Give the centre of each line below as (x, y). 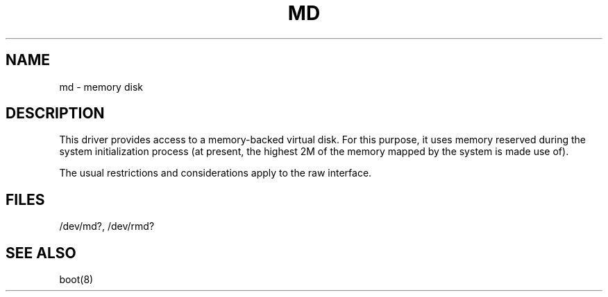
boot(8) (76, 280)
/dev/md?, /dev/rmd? (107, 226)
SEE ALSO (41, 253)
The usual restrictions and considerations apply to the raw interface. (216, 173)
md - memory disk (101, 87)
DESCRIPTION (55, 114)
